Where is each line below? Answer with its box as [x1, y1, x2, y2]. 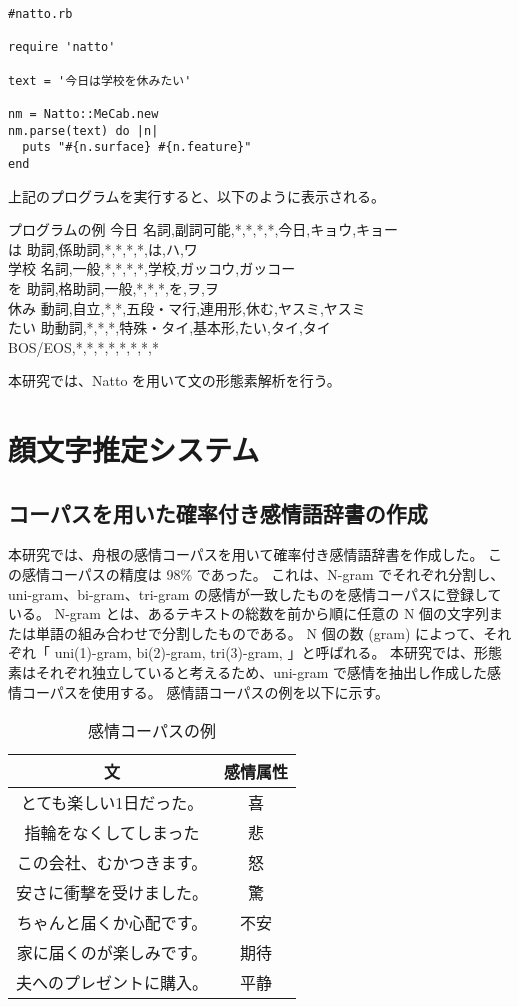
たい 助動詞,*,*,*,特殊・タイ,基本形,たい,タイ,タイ [8, 317, 331, 338]
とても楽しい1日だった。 [20, 791, 204, 815]
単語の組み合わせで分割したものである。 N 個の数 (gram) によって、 [35, 622, 484, 643]
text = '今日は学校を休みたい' [8, 73, 192, 88]
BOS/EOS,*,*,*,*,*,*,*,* [8, 336, 159, 357]
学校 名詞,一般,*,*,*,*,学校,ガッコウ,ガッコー [8, 258, 296, 279]
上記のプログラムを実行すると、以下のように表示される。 [8, 185, 386, 206]
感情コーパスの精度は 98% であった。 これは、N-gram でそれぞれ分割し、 [21, 564, 505, 585]
